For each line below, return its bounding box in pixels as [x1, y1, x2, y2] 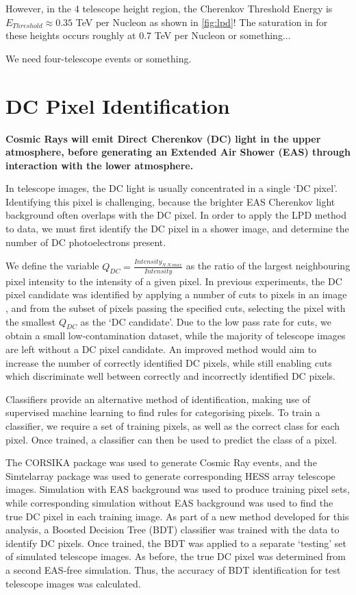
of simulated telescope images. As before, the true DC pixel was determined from [5, 549, 346, 563]
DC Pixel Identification [5, 91, 230, 119]
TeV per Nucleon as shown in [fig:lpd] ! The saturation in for [75, 14, 328, 29]
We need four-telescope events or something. [5, 51, 192, 65]
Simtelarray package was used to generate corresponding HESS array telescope [5, 468, 335, 483]
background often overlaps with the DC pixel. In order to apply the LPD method [5, 208, 347, 222]
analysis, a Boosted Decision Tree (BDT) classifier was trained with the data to [5, 522, 340, 537]
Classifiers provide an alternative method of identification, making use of [5, 391, 310, 406]
